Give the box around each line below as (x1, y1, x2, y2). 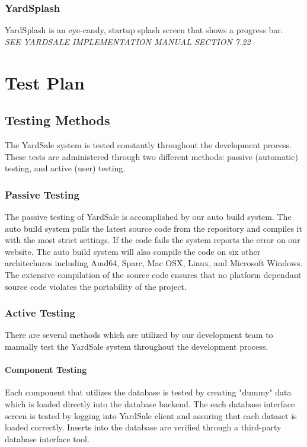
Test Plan (5, 70, 85, 94)
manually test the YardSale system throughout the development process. (5, 340, 268, 352)
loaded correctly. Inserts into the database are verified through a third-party (5, 421, 282, 433)
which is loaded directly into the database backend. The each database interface (5, 397, 295, 410)
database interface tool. (5, 432, 89, 445)
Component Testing (5, 363, 87, 376)
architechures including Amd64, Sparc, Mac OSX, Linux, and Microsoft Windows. (5, 257, 303, 269)
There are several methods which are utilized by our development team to (5, 328, 273, 341)
